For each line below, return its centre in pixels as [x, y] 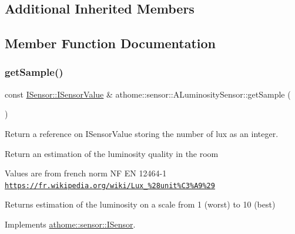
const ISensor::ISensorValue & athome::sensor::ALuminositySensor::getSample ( [148, 94]
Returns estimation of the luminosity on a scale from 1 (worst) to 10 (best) [140, 204]
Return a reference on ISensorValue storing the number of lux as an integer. [142, 133]
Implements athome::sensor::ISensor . [70, 224]
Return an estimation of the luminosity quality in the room [112, 153]
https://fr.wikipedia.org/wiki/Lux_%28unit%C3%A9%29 [110, 185]
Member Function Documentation [110, 43]
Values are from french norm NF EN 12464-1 [86, 173]
